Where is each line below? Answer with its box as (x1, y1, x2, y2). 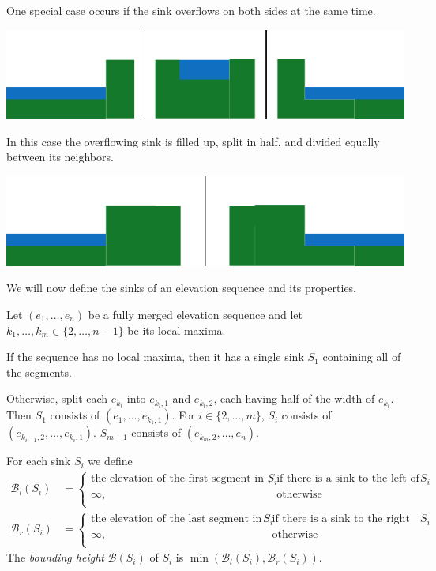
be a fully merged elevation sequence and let (88, 306, 303, 322)
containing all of (322, 348, 401, 365)
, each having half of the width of (213, 390, 375, 407)
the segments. (6, 363, 72, 380)
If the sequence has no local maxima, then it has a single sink (6, 348, 304, 365)
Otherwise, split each (6, 390, 108, 407)
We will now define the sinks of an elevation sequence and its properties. (6, 280, 357, 296)
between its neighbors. (6, 148, 114, 165)
